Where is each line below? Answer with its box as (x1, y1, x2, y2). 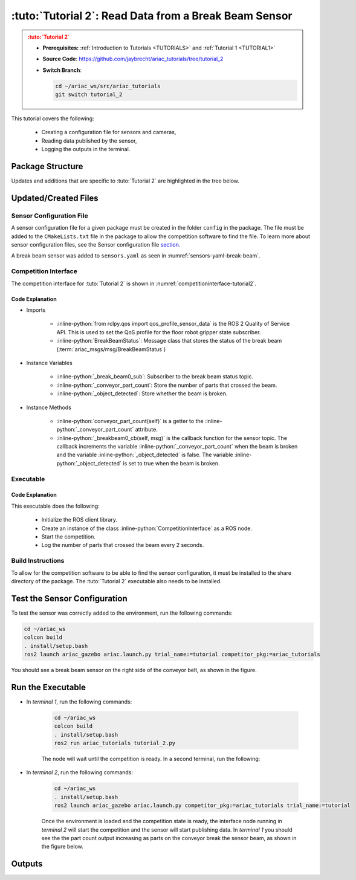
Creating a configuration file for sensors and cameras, (41, 129, 176, 136)
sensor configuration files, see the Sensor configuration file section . (11, 241, 181, 248)
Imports (26, 306, 46, 314)
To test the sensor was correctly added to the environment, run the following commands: (11, 609, 233, 616)
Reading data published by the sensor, (41, 137, 137, 144)
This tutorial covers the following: (11, 115, 94, 122)
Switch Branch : (42, 66, 82, 74)
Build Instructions (11, 557, 65, 565)
